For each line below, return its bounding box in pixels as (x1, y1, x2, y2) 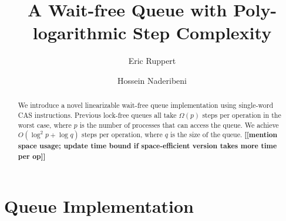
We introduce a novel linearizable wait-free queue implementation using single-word (18, 100, 274, 110)
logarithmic (32, 21, 127, 45)
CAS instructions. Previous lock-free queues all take (18, 110, 177, 120)
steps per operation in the (202, 110, 281, 120)
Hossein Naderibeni (117, 74, 187, 86)
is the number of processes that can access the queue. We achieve (79, 120, 279, 130)
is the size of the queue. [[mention (170, 130, 278, 140)
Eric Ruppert (128, 55, 176, 67)
